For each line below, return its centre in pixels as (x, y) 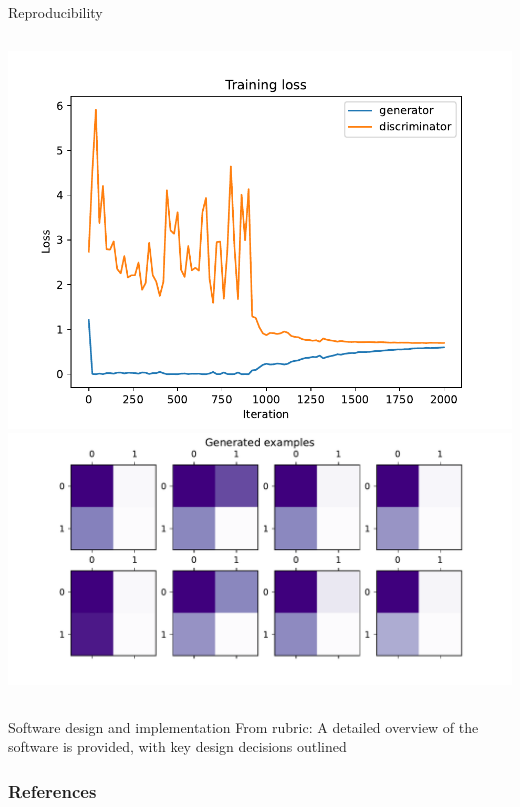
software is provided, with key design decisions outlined (177, 746)
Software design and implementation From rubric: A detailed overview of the (243, 726)
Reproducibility (55, 12)
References (52, 790)
